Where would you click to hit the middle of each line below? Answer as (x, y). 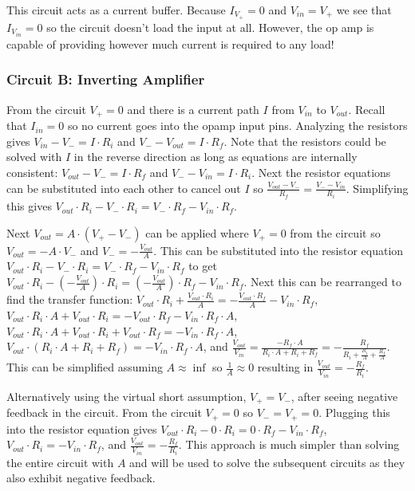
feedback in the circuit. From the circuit (104, 412)
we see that (364, 10)
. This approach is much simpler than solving (289, 444)
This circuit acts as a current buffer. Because (116, 10)
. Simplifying (377, 188)
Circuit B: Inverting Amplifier (106, 79)
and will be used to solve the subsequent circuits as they (267, 462)
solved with (34, 157)
